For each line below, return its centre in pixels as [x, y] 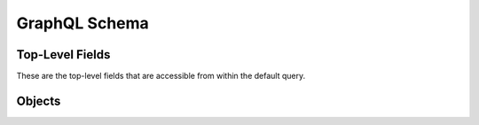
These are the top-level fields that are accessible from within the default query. [161, 76]
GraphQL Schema [83, 23]
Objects [39, 101]
